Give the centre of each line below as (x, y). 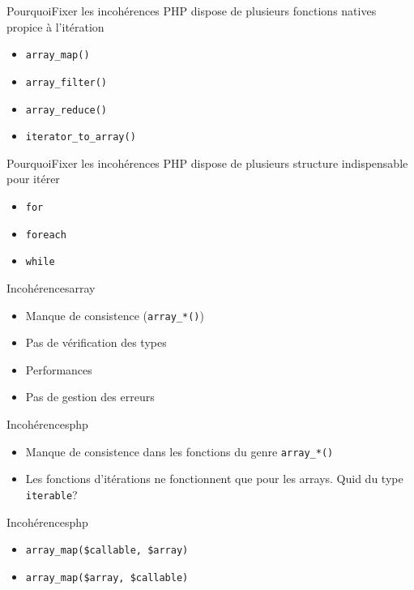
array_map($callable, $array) (107, 551)
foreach (46, 235)
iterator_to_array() (81, 137)
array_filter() (66, 82)
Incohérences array (51, 287)
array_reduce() (66, 110)
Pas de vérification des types (96, 342)
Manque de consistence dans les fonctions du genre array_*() (179, 451)
